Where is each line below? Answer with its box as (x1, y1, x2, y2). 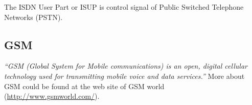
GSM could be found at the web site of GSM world (4, 80, 165, 91)
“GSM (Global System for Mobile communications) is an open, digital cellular (4, 60, 247, 71)
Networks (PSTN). (4, 11, 63, 22)
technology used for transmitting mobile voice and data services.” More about (4, 70, 245, 81)
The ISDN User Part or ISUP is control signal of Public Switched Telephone (4, 2, 244, 12)
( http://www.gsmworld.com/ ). (4, 91, 100, 101)
